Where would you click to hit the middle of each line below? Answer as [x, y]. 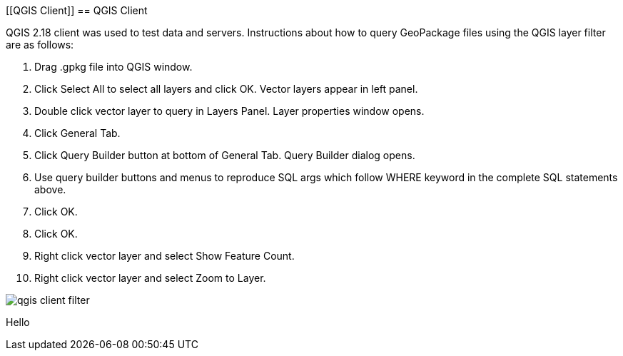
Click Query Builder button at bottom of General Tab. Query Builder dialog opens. [225, 155]
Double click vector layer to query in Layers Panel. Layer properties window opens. [229, 111]
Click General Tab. [77, 133]
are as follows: [40, 45]
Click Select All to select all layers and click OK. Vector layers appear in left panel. [226, 89]
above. [50, 189]
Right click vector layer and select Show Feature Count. [164, 256]
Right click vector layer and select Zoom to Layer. [150, 278]
